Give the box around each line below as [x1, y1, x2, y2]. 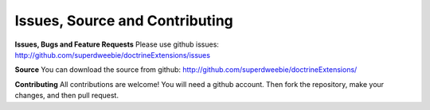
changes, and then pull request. [14, 91, 119, 101]
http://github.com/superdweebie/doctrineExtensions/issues [14, 50, 211, 59]
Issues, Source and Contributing [14, 12, 234, 29]
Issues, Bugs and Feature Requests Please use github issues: [14, 40, 219, 49]
